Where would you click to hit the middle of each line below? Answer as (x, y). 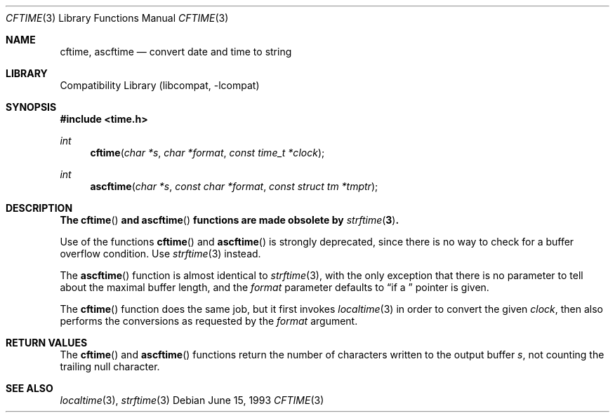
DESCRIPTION (39, 208)
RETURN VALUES (47, 343)
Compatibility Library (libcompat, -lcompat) (160, 85)
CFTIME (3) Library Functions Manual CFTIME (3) (117, 18)
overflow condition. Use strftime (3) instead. (160, 254)
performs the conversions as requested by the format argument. (209, 321)
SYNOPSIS (31, 107)
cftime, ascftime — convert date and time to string (176, 52)
